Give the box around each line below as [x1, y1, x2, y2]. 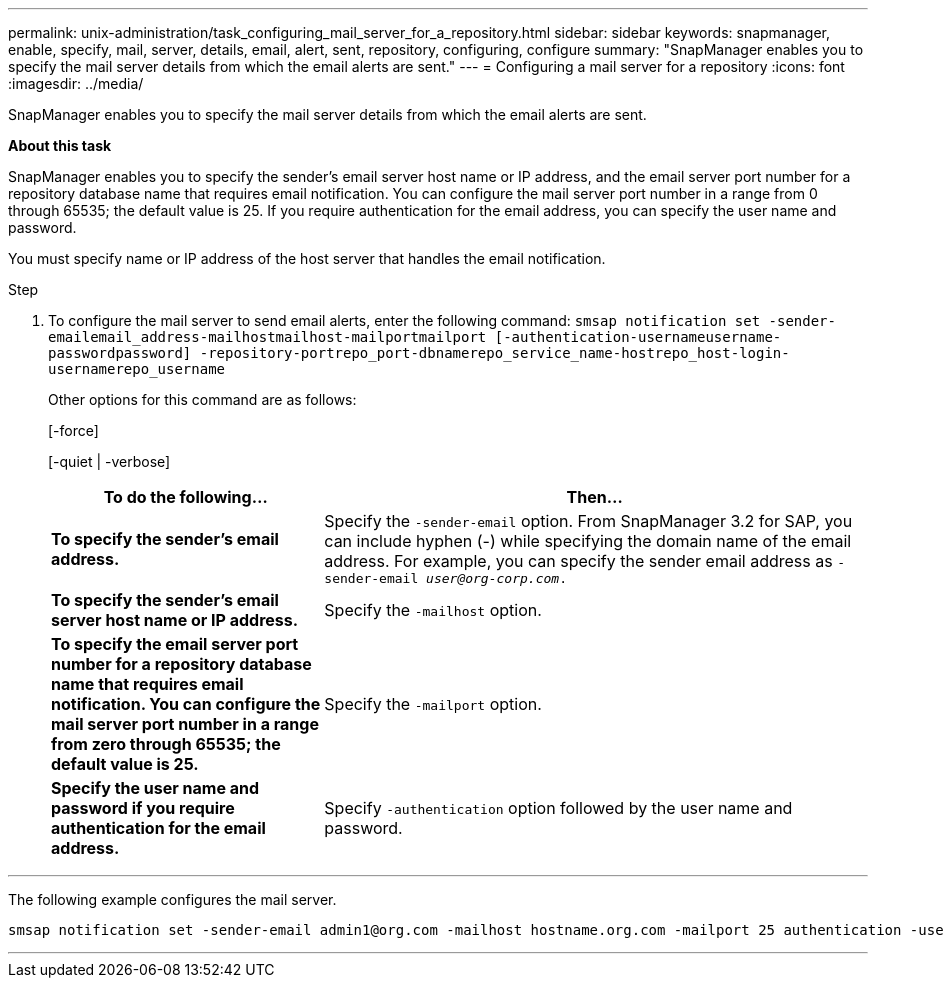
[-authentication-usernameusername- [494, 329, 782, 345]
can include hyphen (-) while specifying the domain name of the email [324, 531, 852, 551]
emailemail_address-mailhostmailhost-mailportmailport [48, 329, 487, 345]
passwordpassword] [48, 345, 192, 361]
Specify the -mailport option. [324, 694, 542, 714]
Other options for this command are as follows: [48, 391, 357, 408]
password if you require [51, 798, 235, 818]
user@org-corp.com [426, 571, 560, 586]
